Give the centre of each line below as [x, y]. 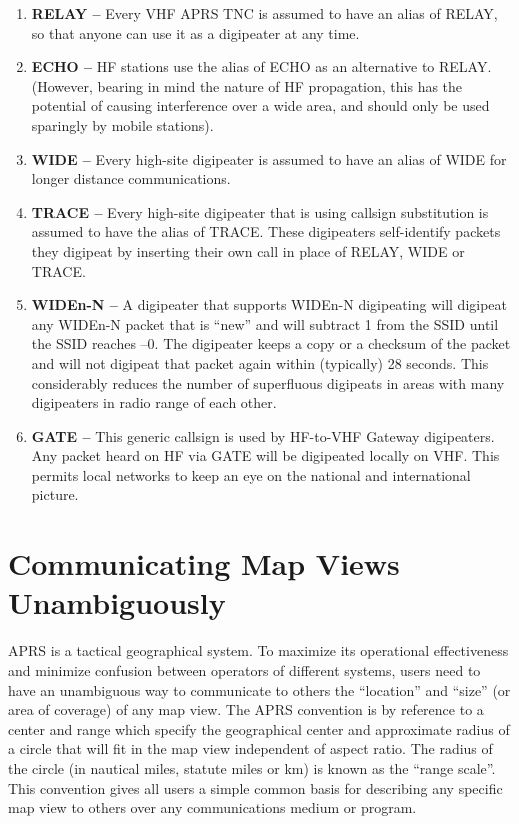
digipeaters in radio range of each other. [154, 402]
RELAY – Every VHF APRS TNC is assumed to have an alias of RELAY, [264, 13]
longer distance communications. [131, 178]
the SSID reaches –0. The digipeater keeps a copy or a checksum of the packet [271, 343]
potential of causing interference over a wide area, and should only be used [260, 105]
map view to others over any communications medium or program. [212, 807]
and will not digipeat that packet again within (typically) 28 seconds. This [260, 362]
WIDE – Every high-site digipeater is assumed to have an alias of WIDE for [269, 158]
